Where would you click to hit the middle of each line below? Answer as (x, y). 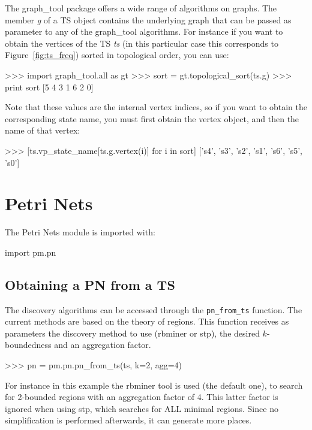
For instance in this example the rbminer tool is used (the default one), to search (154, 385)
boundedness (28, 345)
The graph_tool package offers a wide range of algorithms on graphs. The (141, 8)
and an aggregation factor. (103, 345)
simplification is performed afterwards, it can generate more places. (128, 420)
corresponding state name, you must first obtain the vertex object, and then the (152, 118)
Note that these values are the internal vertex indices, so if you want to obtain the (156, 107)
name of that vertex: (43, 130)
